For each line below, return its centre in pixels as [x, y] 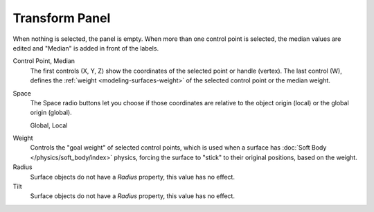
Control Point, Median [44, 61]
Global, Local [49, 125]
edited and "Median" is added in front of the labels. [86, 48]
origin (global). [51, 113]
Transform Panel [62, 18]
